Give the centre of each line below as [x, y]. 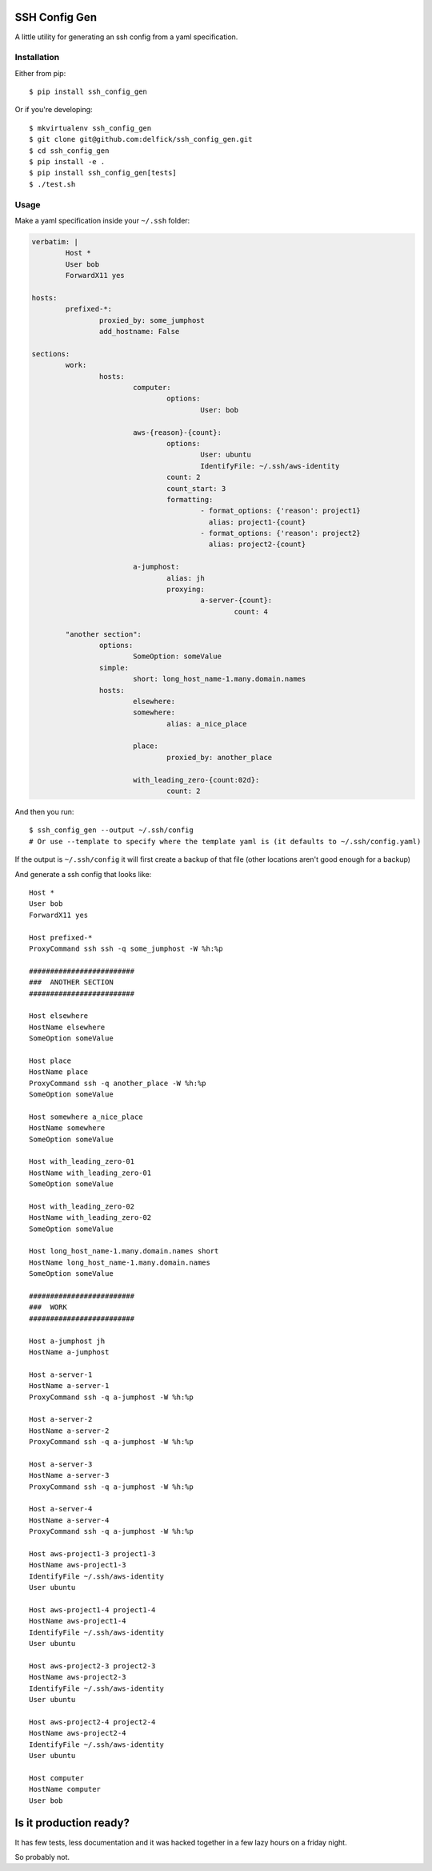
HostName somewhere [67, 1128]
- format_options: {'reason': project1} [281, 511]
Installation [37, 58]
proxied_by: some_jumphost [152, 320]
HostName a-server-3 [69, 1475]
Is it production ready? [72, 1823]
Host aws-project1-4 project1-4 [92, 1609]
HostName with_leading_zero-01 [90, 1173]
